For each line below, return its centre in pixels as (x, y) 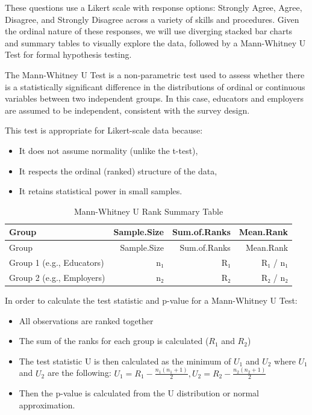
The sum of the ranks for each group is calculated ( (114, 341)
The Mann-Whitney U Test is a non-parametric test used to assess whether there (155, 74)
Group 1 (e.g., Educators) (57, 262)
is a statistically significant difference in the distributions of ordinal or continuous (155, 86)
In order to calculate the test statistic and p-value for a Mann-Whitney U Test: (151, 300)
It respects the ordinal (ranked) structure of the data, (118, 171)
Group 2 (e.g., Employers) (57, 277)
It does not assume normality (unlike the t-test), (108, 150)
